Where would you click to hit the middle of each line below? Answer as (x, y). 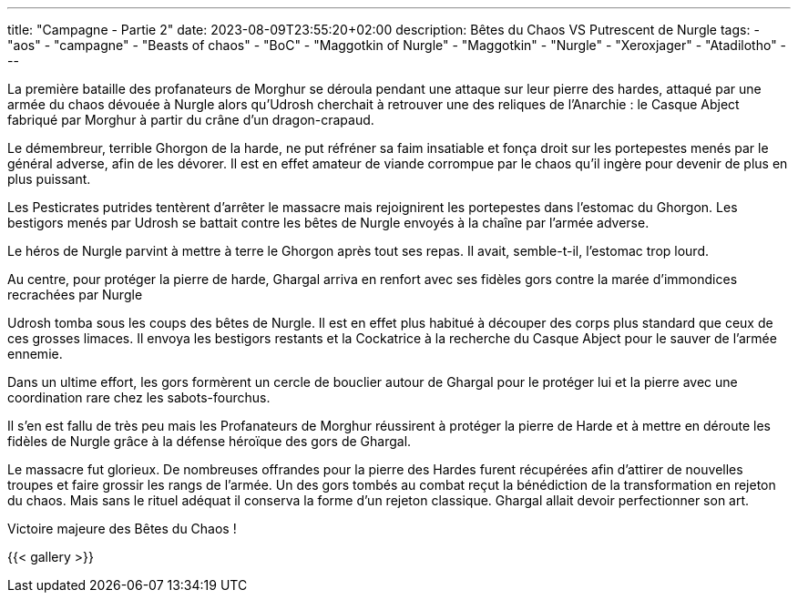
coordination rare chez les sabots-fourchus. (139, 397)
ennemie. (35, 354)
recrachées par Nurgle (75, 295)
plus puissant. (49, 179)
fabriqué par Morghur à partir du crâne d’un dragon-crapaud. (191, 120)
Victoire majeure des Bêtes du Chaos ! (122, 529)
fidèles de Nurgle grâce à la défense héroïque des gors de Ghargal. (210, 441)
